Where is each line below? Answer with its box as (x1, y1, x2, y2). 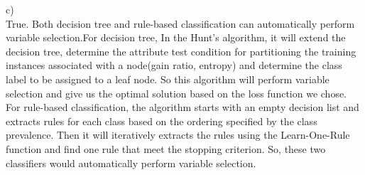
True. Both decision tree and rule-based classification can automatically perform (6, 16, 355, 31)
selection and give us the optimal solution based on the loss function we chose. (6, 85, 347, 100)
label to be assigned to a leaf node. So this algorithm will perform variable (6, 71, 329, 86)
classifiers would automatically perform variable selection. (6, 155, 256, 170)
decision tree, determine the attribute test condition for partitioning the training (6, 43, 356, 58)
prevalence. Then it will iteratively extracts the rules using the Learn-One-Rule (6, 127, 350, 142)
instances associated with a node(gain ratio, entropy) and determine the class (6, 58, 342, 73)
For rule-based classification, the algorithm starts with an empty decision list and (6, 100, 359, 115)
